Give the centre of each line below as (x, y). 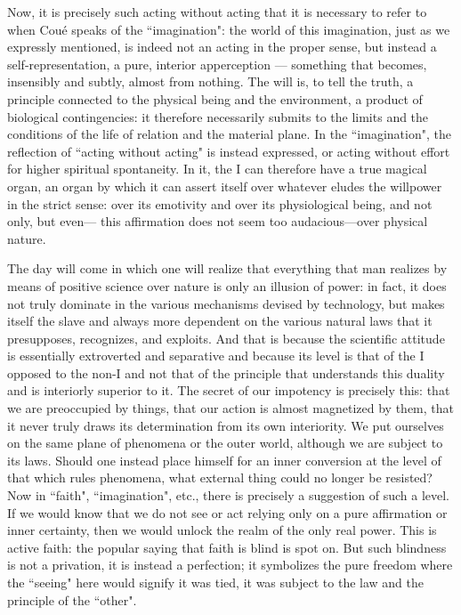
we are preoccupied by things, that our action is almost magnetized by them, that (230, 408)
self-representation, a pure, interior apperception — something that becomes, (217, 64)
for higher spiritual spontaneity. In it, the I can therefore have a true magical (217, 169)
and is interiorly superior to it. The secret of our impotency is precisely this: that (229, 390)
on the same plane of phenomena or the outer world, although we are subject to (225, 443)
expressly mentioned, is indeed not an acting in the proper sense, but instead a (222, 47)
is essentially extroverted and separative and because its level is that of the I (216, 356)
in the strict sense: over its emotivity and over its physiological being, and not (220, 203)
